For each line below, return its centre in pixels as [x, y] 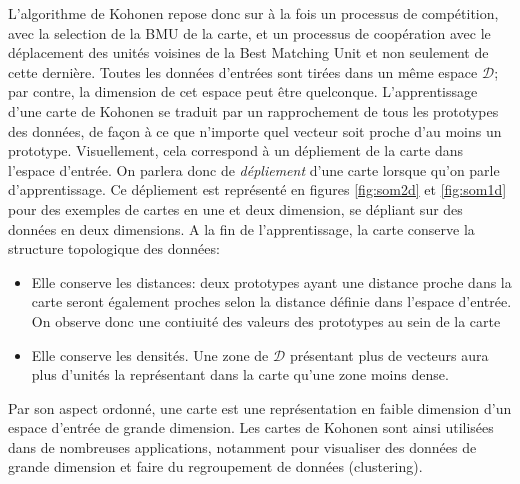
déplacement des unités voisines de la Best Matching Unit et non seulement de [248, 52]
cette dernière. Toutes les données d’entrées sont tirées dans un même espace [243, 71]
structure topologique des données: [114, 248]
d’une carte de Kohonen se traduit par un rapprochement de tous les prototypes [253, 110]
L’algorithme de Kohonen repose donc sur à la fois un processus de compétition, [253, 13]
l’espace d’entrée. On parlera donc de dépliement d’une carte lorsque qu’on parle [254, 169]
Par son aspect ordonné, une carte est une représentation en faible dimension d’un [260, 407]
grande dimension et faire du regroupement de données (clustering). [215, 466]
